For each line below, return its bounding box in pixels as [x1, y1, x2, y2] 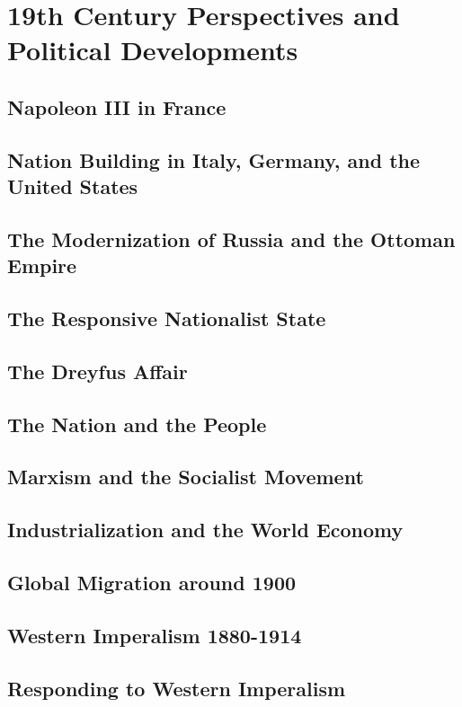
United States [7, 172, 138, 200]
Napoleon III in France [7, 93, 227, 120]
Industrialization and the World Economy [7, 516, 404, 544]
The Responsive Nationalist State [7, 305, 326, 332]
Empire [7, 252, 77, 279]
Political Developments [7, 31, 298, 68]
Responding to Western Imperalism [7, 674, 346, 702]
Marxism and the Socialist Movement [7, 463, 364, 490]
